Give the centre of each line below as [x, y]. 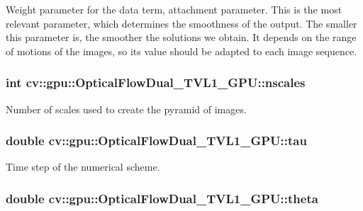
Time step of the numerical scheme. [83, 167]
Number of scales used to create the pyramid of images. [126, 109]
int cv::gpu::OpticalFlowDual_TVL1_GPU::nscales [156, 82]
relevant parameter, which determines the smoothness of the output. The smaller [181, 23]
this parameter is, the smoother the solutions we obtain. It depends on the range [181, 37]
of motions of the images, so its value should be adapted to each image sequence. [181, 51]
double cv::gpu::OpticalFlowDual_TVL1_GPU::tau [156, 141]
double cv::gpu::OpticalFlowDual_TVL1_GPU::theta [162, 198]
